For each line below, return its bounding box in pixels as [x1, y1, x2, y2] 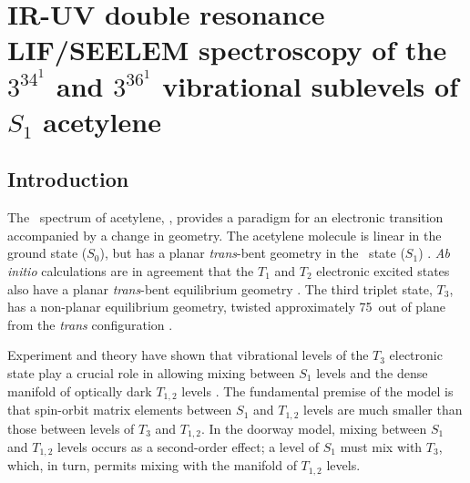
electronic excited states [316, 262, 450, 281]
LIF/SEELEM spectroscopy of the [7, 31, 447, 68]
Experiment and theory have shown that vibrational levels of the [7, 345, 369, 365]
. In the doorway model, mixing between [200, 418, 427, 437]
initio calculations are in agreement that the [7, 262, 254, 281]
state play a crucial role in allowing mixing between [7, 364, 295, 382]
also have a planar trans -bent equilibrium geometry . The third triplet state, [7, 279, 433, 298]
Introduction [7, 165, 129, 193]
